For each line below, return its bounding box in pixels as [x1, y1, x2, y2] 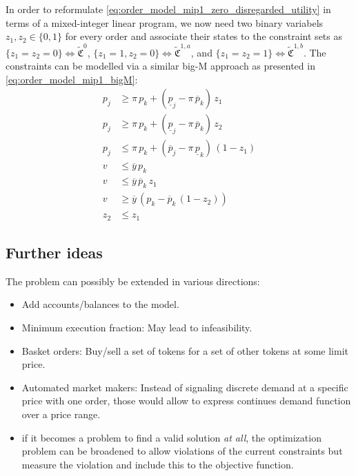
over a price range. [21, 406, 101, 421]
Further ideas [6, 241, 103, 262]
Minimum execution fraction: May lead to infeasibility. [21, 320, 253, 334]
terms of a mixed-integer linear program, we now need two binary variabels [6, 15, 324, 30]
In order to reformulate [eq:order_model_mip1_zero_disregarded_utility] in [6, 2, 331, 16]
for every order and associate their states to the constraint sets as [65, 29, 342, 43]
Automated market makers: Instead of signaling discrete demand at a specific [21, 380, 348, 394]
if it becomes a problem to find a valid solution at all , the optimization [21, 430, 322, 444]
